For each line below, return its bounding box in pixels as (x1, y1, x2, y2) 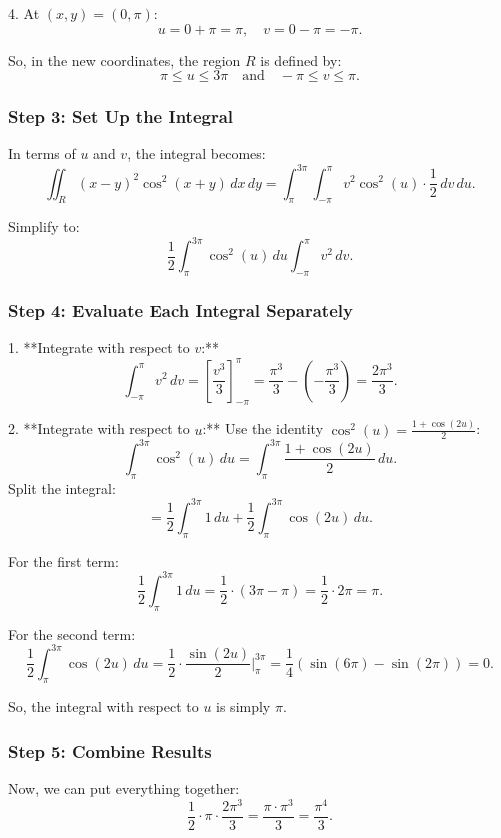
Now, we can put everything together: (8, 778, 240, 799)
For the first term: (8, 550, 119, 571)
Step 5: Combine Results (8, 738, 212, 763)
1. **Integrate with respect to (8, 337, 190, 358)
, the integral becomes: (127, 143, 266, 164)
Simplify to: (8, 216, 80, 237)
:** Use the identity (202, 418, 324, 439)
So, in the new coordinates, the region (8, 49, 241, 70)
